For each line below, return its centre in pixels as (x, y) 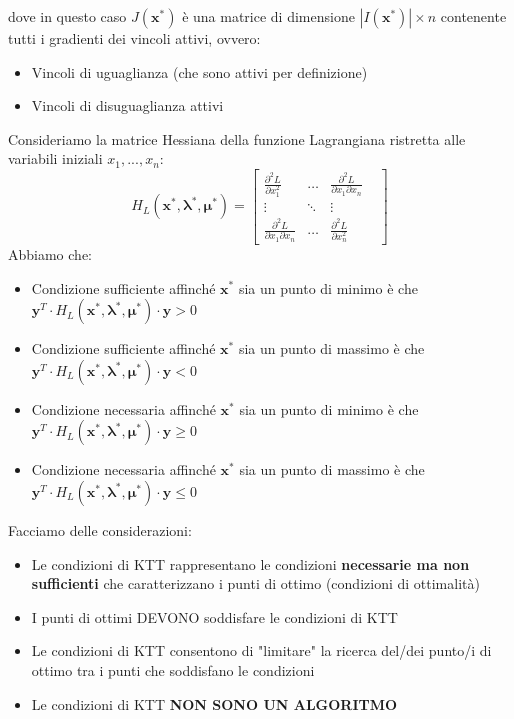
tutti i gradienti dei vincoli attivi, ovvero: (134, 38)
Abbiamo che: (50, 253)
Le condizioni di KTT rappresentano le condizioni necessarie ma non (250, 563)
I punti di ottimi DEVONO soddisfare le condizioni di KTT (214, 616)
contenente (473, 16)
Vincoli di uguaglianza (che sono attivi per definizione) (199, 71)
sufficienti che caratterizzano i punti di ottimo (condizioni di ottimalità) (255, 583)
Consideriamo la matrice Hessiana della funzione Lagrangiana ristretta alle (237, 138)
